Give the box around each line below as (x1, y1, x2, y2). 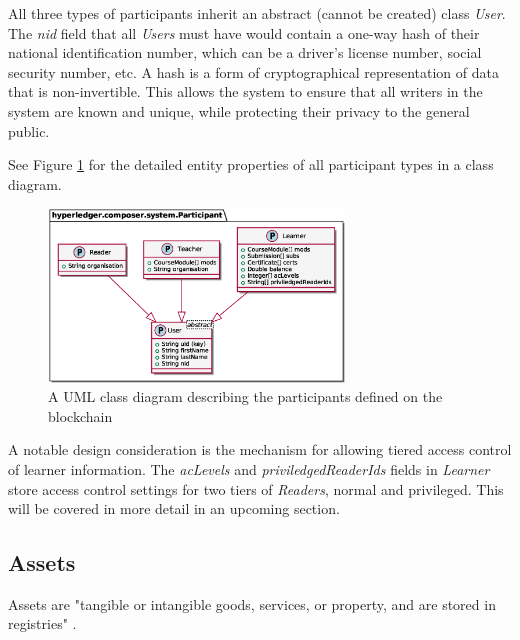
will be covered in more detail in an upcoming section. (8, 498, 340, 519)
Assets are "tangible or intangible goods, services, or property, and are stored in (8, 593, 496, 614)
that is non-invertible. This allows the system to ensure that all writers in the (8, 81, 483, 102)
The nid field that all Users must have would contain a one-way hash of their (8, 22, 480, 43)
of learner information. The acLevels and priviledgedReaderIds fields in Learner (8, 458, 490, 479)
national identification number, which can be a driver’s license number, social (8, 42, 482, 63)
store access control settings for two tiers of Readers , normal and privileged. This (8, 478, 504, 499)
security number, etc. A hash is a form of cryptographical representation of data (8, 61, 499, 82)
